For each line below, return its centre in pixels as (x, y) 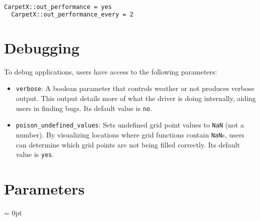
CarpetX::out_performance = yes (58, 7)
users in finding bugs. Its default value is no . (84, 108)
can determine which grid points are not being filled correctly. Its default (128, 144)
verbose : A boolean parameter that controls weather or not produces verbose (135, 88)
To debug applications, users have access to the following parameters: (111, 71)
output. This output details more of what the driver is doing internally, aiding (136, 98)
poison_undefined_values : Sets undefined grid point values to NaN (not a (130, 125)
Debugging (42, 47)
